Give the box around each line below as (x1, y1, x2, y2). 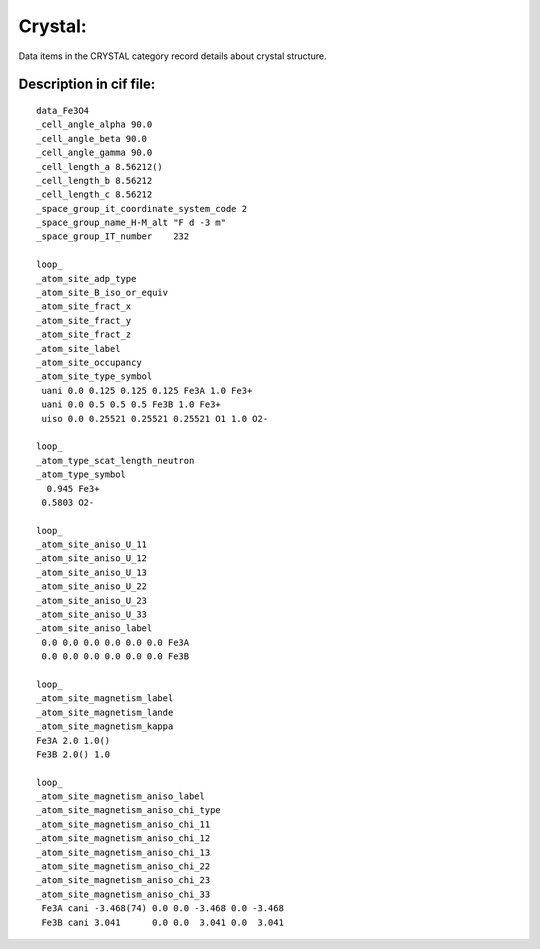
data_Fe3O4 (36, 105, 90, 116)
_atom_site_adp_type (36, 273, 137, 284)
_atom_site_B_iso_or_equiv (36, 287, 169, 299)
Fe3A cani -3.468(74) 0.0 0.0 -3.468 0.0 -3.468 (41, 903, 285, 914)
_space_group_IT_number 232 (36, 231, 190, 242)
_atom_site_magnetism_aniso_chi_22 (36, 861, 211, 872)
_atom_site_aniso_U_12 (36, 553, 148, 564)
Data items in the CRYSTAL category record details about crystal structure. (18, 50, 327, 62)
